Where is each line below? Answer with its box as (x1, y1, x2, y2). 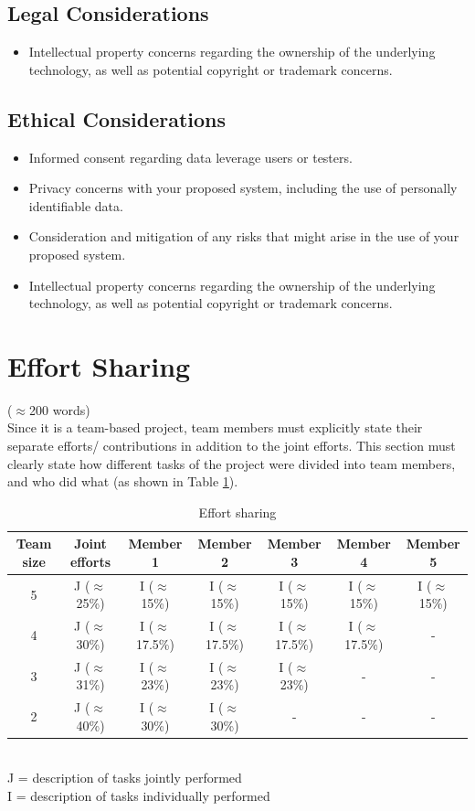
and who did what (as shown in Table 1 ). (7, 472, 238, 491)
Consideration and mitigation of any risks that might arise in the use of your (28, 227, 459, 246)
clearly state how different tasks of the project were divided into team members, (7, 454, 456, 473)
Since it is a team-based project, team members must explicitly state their (7, 418, 423, 437)
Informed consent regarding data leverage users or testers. (28, 147, 353, 166)
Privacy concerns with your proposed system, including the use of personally (28, 178, 458, 197)
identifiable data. (28, 196, 123, 215)
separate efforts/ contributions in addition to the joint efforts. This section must (7, 436, 456, 455)
